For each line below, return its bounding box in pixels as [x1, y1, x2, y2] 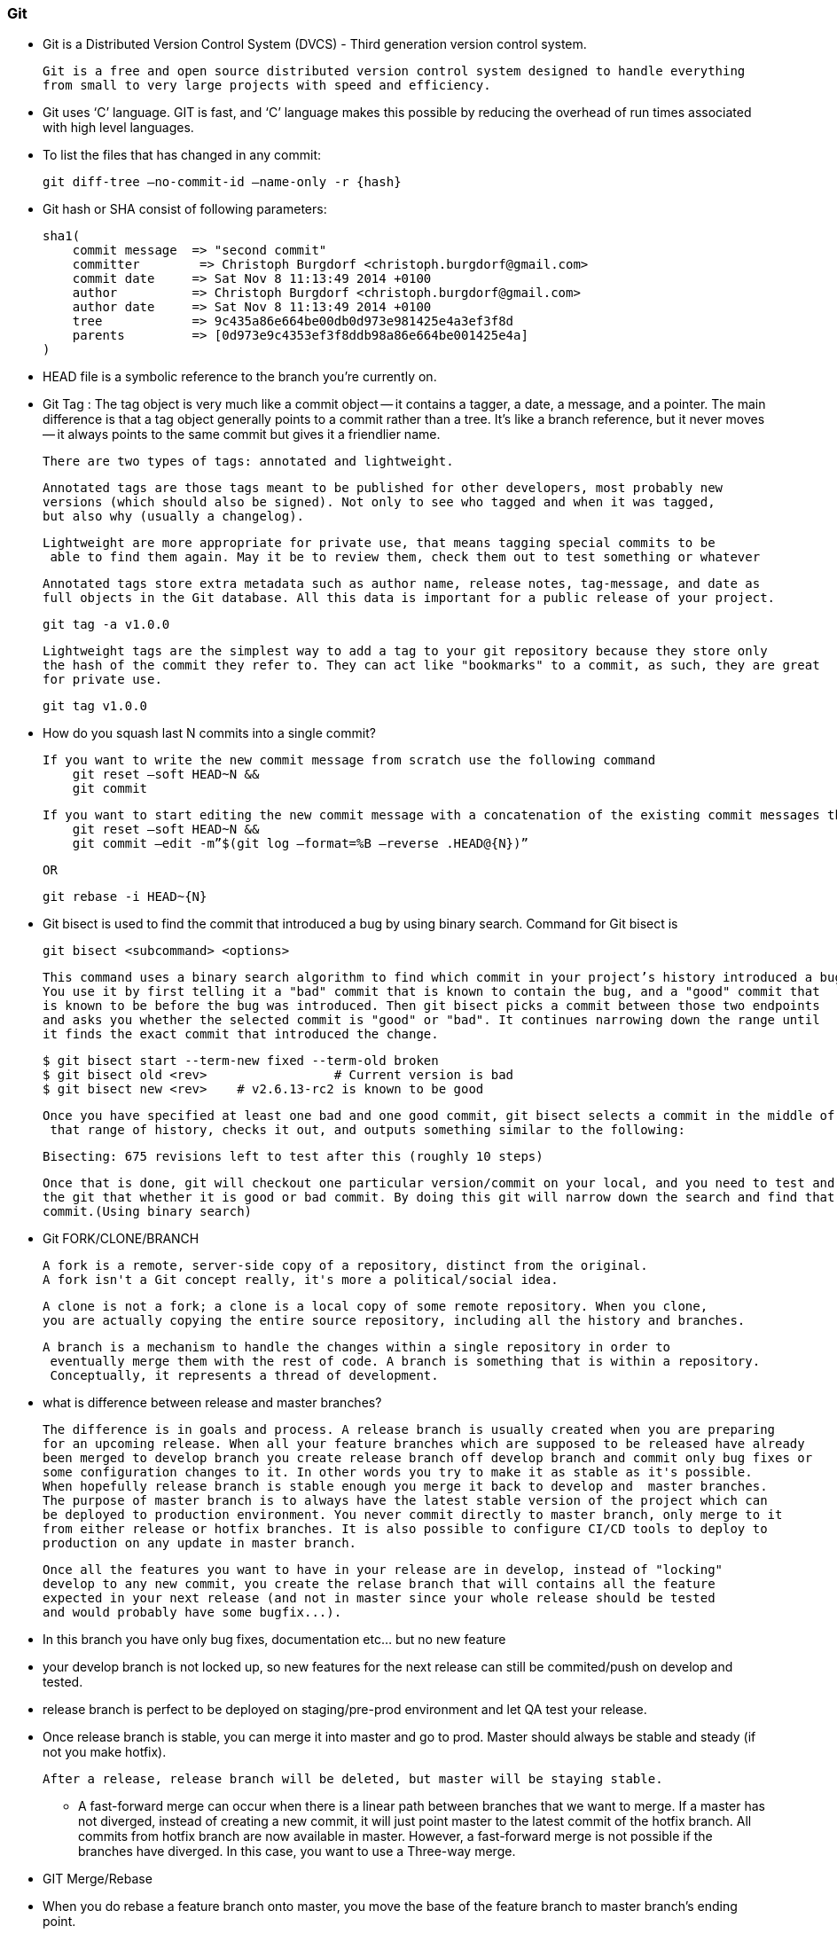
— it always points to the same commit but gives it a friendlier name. [43, 427, 441, 442]
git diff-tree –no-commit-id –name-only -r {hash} [43, 175, 402, 190]
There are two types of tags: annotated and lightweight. [43, 454, 454, 469]
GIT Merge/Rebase [43, 1871, 153, 1887]
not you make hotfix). [43, 1744, 167, 1760]
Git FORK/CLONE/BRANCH [43, 1231, 199, 1247]
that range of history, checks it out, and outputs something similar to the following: [50, 1123, 685, 1138]
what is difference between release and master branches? [43, 1395, 382, 1411]
